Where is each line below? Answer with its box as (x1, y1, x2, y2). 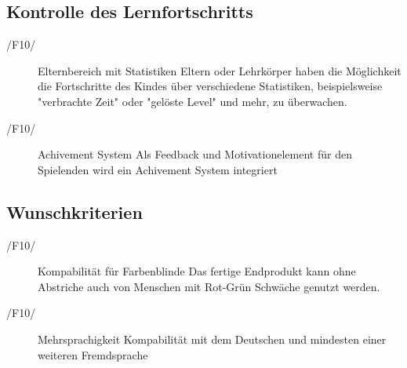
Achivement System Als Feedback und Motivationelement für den (38, 146, 352, 162)
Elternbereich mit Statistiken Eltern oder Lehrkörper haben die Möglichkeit (38, 62, 402, 78)
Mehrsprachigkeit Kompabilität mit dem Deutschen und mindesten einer (38, 330, 387, 347)
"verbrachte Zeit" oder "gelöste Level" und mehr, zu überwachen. (38, 93, 347, 109)
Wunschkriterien (6, 199, 143, 224)
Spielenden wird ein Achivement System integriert (38, 161, 278, 177)
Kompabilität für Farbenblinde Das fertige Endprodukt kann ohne (38, 263, 356, 279)
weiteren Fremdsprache (38, 346, 148, 363)
